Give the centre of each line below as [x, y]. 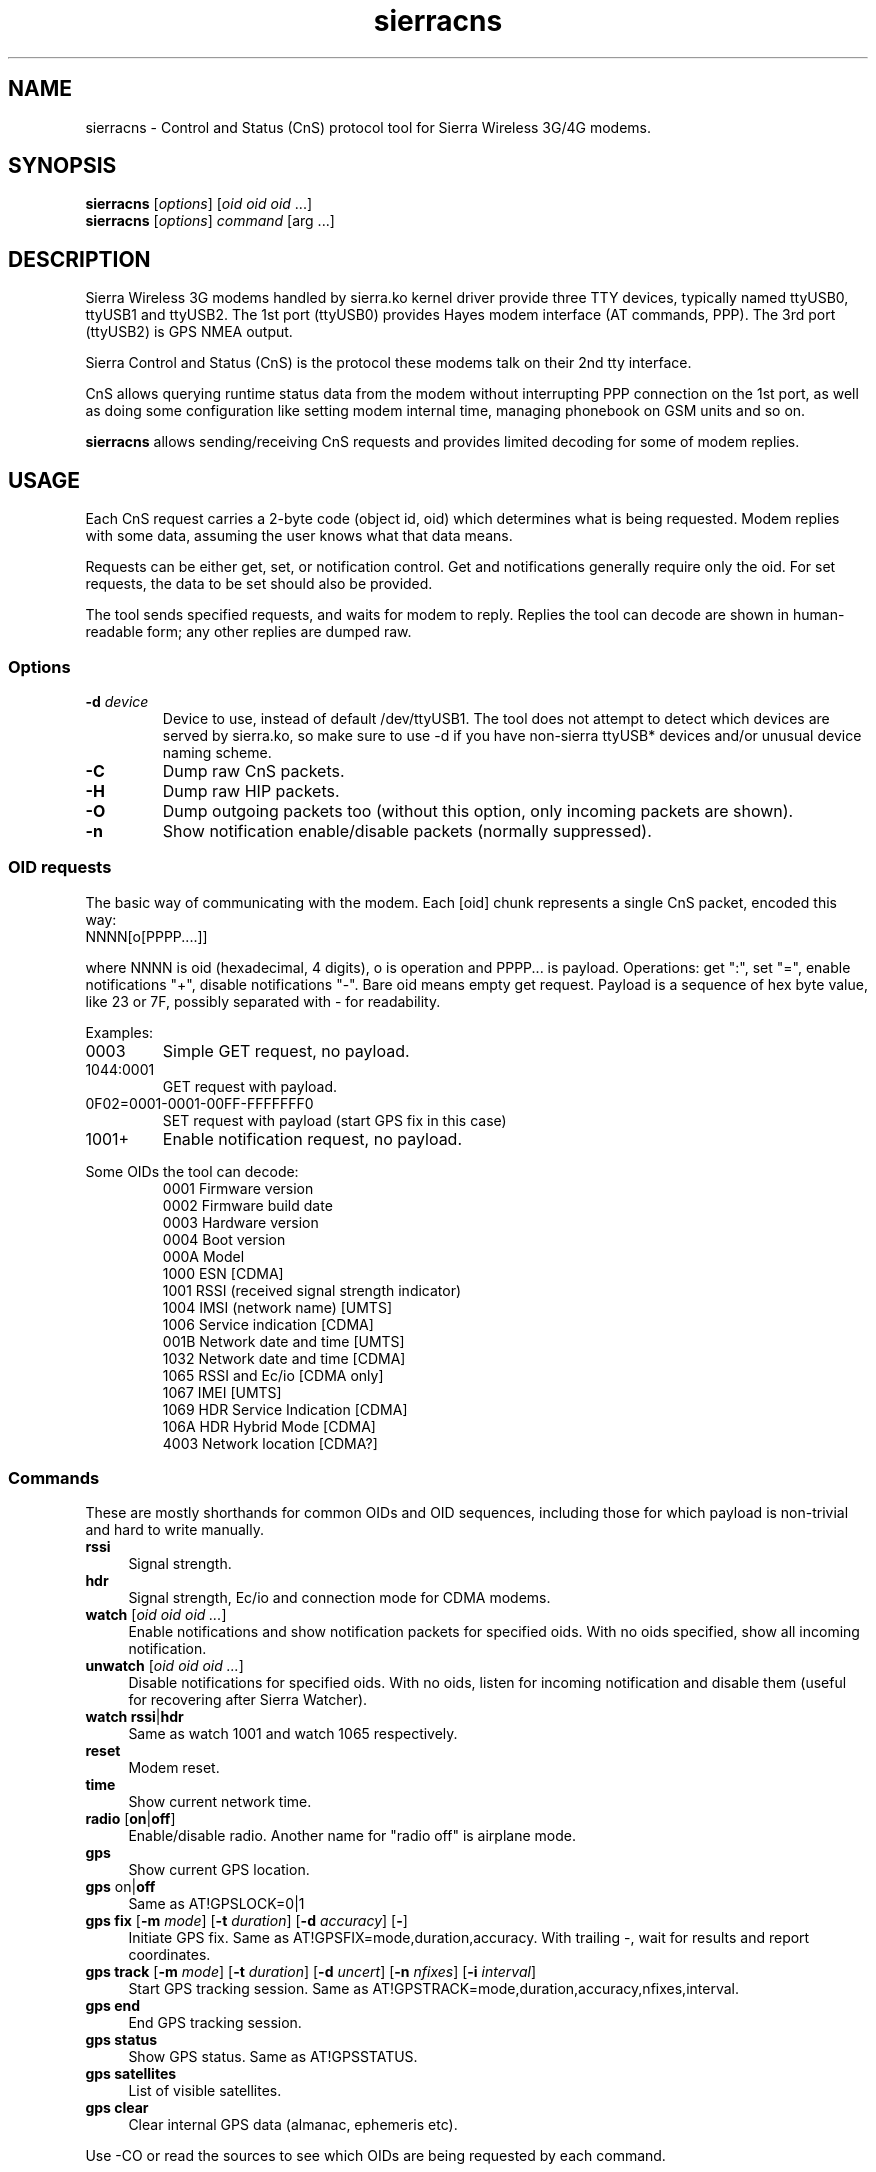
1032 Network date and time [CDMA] [284, 1358]
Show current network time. [220, 1802]
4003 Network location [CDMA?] [270, 1443]
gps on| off [120, 1887]
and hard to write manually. [174, 1530]
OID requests [60, 867]
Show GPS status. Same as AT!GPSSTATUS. [273, 2057]
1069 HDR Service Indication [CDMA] [285, 1409]
